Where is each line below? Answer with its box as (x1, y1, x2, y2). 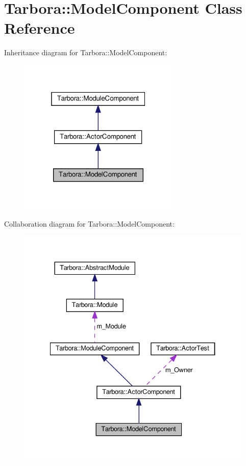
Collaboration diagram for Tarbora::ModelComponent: (4, 218, 175, 229)
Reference (4, 17, 75, 38)
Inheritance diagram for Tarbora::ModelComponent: (4, 47, 167, 58)
